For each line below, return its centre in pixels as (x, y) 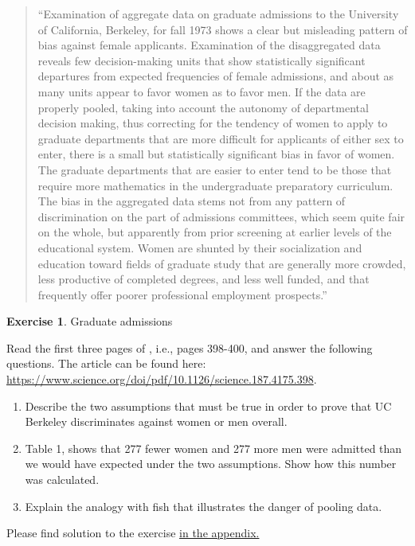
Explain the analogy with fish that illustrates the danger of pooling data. (204, 506)
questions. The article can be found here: (106, 363)
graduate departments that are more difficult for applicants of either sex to (221, 138)
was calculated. (62, 480)
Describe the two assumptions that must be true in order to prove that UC (208, 406)
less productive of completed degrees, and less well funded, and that (204, 279)
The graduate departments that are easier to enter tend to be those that (215, 169)
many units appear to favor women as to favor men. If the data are (202, 91)
